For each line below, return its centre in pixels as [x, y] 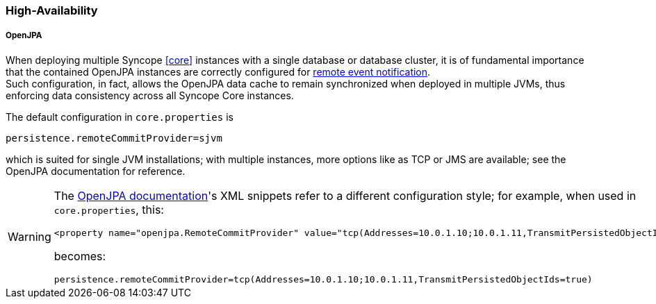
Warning [30, 236]
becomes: [80, 256]
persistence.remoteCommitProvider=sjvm [114, 138]
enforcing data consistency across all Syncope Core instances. [150, 95]
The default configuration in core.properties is [120, 117]
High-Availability [52, 10]
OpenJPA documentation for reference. [96, 171]
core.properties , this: [109, 209]
